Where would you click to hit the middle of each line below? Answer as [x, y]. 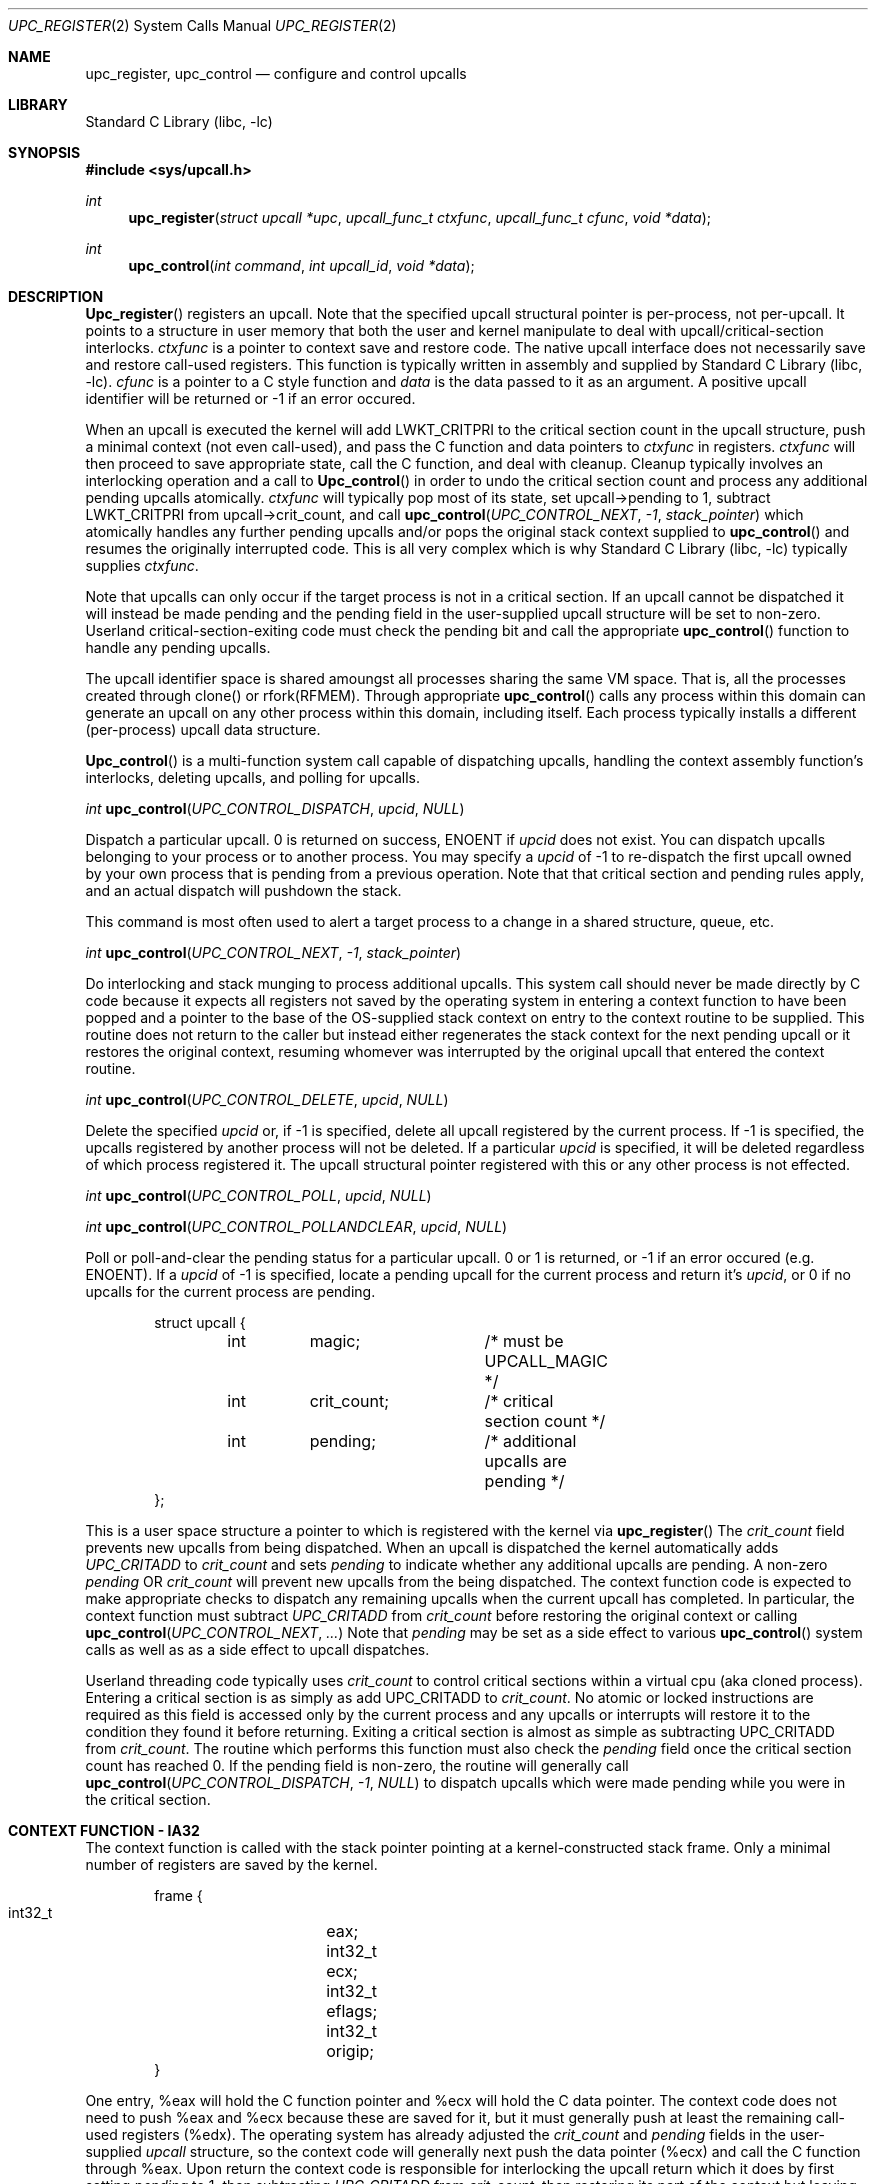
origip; [350, 2051]
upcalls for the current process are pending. [230, 1291]
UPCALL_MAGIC [546, 1361]
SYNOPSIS [44, 152]
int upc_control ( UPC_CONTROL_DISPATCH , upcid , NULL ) [275, 808]
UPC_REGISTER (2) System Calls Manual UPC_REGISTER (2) [202, 25]
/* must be [524, 1341]
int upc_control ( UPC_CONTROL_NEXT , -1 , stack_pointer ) [273, 952]
